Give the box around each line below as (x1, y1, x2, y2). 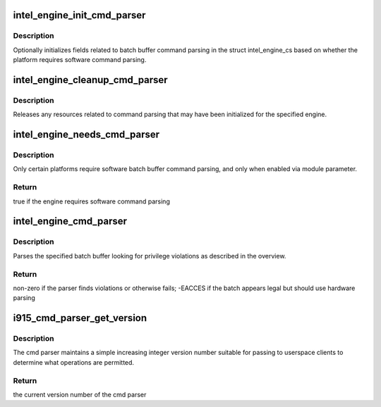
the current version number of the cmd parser (13, 390, 147, 399)
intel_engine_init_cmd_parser (13, 9, 146, 21)
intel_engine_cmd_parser (13, 215, 127, 227)
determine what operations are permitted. (13, 358, 134, 366)
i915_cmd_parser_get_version (13, 312, 147, 324)
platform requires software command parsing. (13, 56, 147, 64)
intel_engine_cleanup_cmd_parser (13, 74, 169, 86)
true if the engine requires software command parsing (13, 197, 171, 206)
